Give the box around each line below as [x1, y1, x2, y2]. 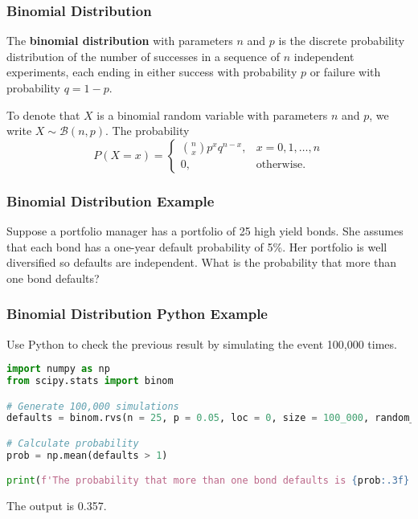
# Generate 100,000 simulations [6, 400, 179, 412]
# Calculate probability [6, 438, 139, 449]
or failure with [309, 63, 381, 80]
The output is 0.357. [6, 497, 107, 514]
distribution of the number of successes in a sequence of [6, 47, 281, 64]
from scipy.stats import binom [6, 375, 174, 387]
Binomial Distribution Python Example [6, 304, 268, 324]
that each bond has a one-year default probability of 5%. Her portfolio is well [6, 238, 387, 255]
